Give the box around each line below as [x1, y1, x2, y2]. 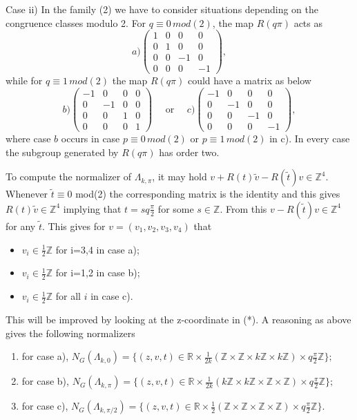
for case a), [21, 349, 69, 363]
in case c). [90, 289, 133, 303]
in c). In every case [269, 131, 350, 146]
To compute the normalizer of [6, 169, 132, 184]
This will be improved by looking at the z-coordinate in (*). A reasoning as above [6, 312, 351, 327]
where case [6, 131, 51, 146]
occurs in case [61, 131, 120, 146]
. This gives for [41, 218, 106, 233]
